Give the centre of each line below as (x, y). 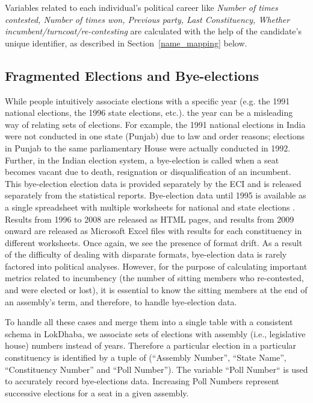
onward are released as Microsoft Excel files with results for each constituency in (153, 231)
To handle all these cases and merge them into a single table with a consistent (149, 322)
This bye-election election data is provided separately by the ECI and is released (153, 183)
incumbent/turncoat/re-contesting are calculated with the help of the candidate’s (153, 31)
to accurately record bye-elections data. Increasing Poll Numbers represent (142, 381)
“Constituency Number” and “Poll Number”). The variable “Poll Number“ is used (156, 369)
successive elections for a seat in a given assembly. (97, 392)
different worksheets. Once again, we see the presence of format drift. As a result (154, 242)
